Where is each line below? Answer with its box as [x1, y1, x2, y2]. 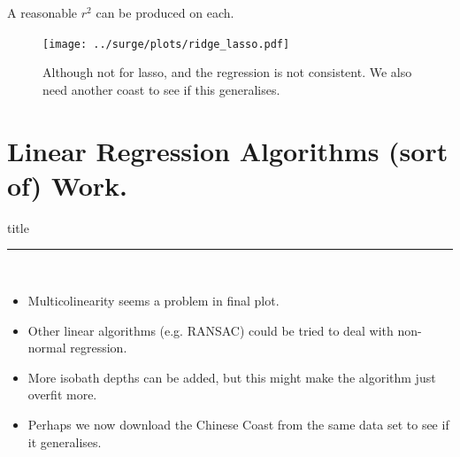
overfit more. [27, 385, 97, 404]
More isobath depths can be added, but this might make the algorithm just [27, 368, 436, 386]
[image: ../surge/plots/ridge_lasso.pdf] [42, 37, 290, 50]
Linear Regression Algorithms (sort [7, 132, 448, 168]
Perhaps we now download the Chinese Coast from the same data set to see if [27, 414, 449, 433]
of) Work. [7, 167, 127, 203]
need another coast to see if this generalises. [42, 80, 280, 98]
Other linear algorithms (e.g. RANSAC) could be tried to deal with [27, 321, 394, 339]
